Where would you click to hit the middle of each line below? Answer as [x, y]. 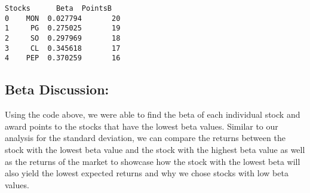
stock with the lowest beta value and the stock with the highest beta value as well [155, 149]
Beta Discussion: [57, 89]
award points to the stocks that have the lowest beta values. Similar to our [142, 126]
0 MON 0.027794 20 [63, 18]
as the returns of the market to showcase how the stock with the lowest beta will [153, 161]
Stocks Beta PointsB [58, 8]
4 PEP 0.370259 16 [63, 58]
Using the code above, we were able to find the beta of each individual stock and [153, 114]
